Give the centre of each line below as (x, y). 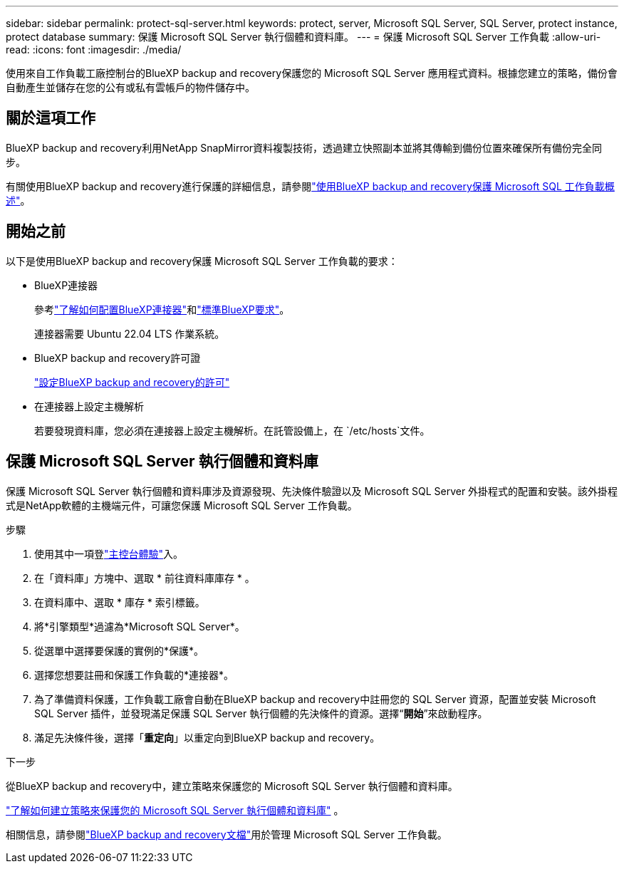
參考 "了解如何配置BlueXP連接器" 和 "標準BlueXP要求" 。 (162, 309)
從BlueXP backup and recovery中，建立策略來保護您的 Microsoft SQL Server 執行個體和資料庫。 (232, 786)
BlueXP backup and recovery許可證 (118, 358)
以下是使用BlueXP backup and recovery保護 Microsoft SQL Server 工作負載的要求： (202, 261)
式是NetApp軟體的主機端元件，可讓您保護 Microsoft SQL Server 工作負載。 (182, 505)
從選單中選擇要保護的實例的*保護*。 (119, 650)
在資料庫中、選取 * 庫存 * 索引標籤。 (120, 602)
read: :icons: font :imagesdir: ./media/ (94, 50)
